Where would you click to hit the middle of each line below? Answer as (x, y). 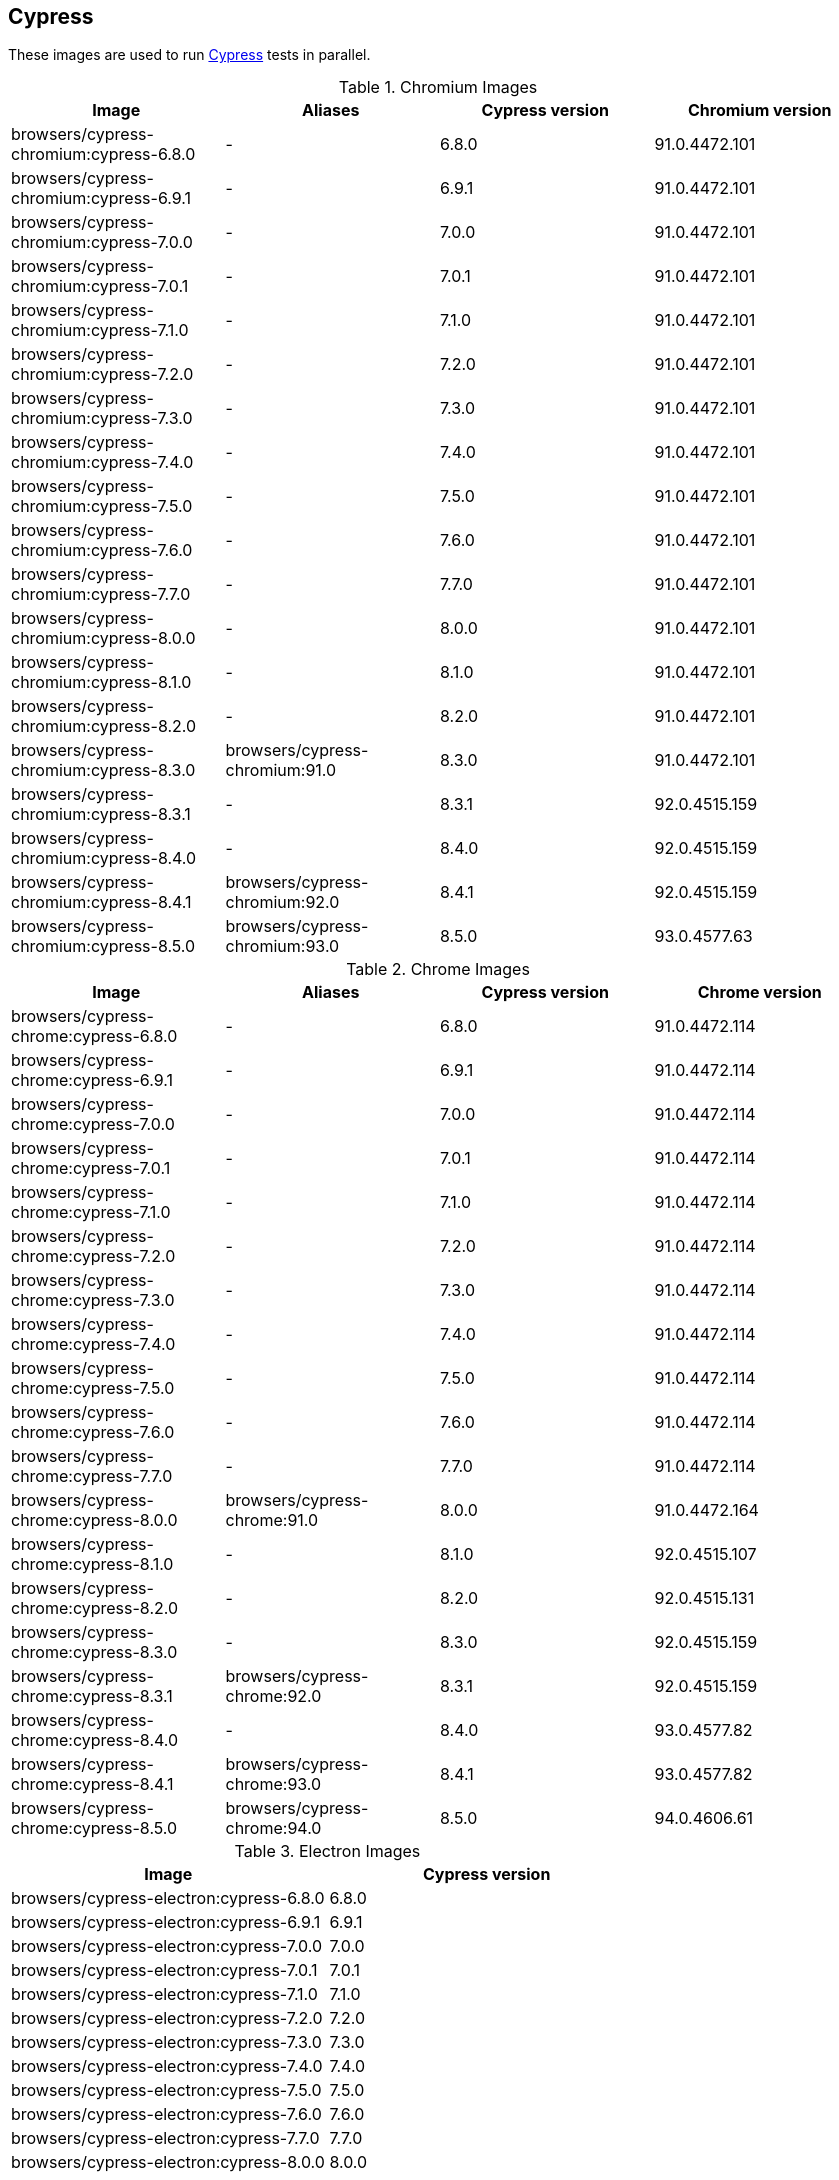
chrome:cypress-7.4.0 (93, 1344)
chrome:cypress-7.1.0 (91, 1212)
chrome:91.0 (272, 1520)
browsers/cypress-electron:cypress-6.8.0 (168, 1898)
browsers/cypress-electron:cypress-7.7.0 (165, 2138)
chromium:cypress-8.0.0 (103, 638)
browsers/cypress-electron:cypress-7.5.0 (166, 2090)
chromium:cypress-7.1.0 (100, 330)
